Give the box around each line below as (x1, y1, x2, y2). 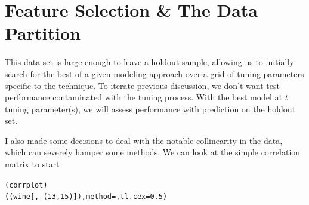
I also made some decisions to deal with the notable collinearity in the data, (5, 134, 283, 146)
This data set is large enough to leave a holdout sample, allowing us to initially (5, 56, 294, 68)
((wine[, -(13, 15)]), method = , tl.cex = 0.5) (5, 192, 168, 201)
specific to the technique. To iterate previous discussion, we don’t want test (5, 79, 280, 91)
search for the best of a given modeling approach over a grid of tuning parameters (5, 67, 304, 79)
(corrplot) (5, 180, 48, 189)
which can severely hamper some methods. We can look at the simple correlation (5, 146, 301, 158)
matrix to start (5, 158, 60, 170)
